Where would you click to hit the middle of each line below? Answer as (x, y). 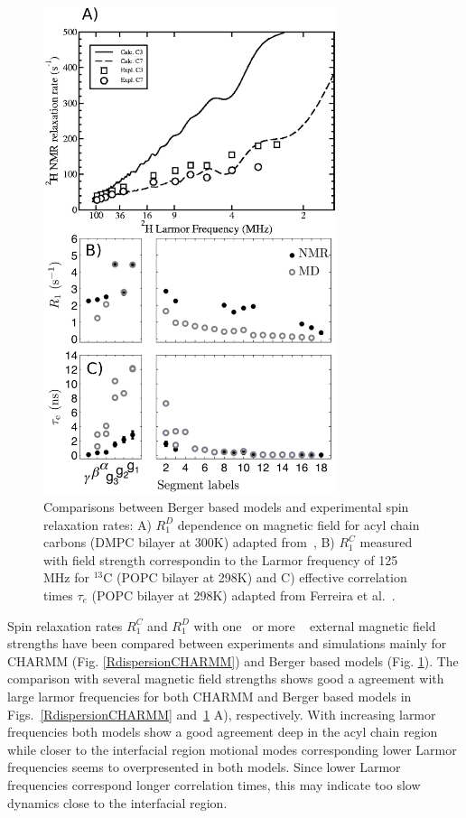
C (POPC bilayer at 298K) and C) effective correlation (255, 577)
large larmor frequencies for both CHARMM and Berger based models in (210, 696)
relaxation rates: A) (98, 524)
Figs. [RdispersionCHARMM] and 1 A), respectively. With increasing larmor (222, 714)
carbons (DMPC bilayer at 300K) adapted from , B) (189, 542)
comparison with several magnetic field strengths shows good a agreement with (226, 679)
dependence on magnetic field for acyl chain (298, 524)
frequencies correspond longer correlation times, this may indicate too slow (214, 784)
